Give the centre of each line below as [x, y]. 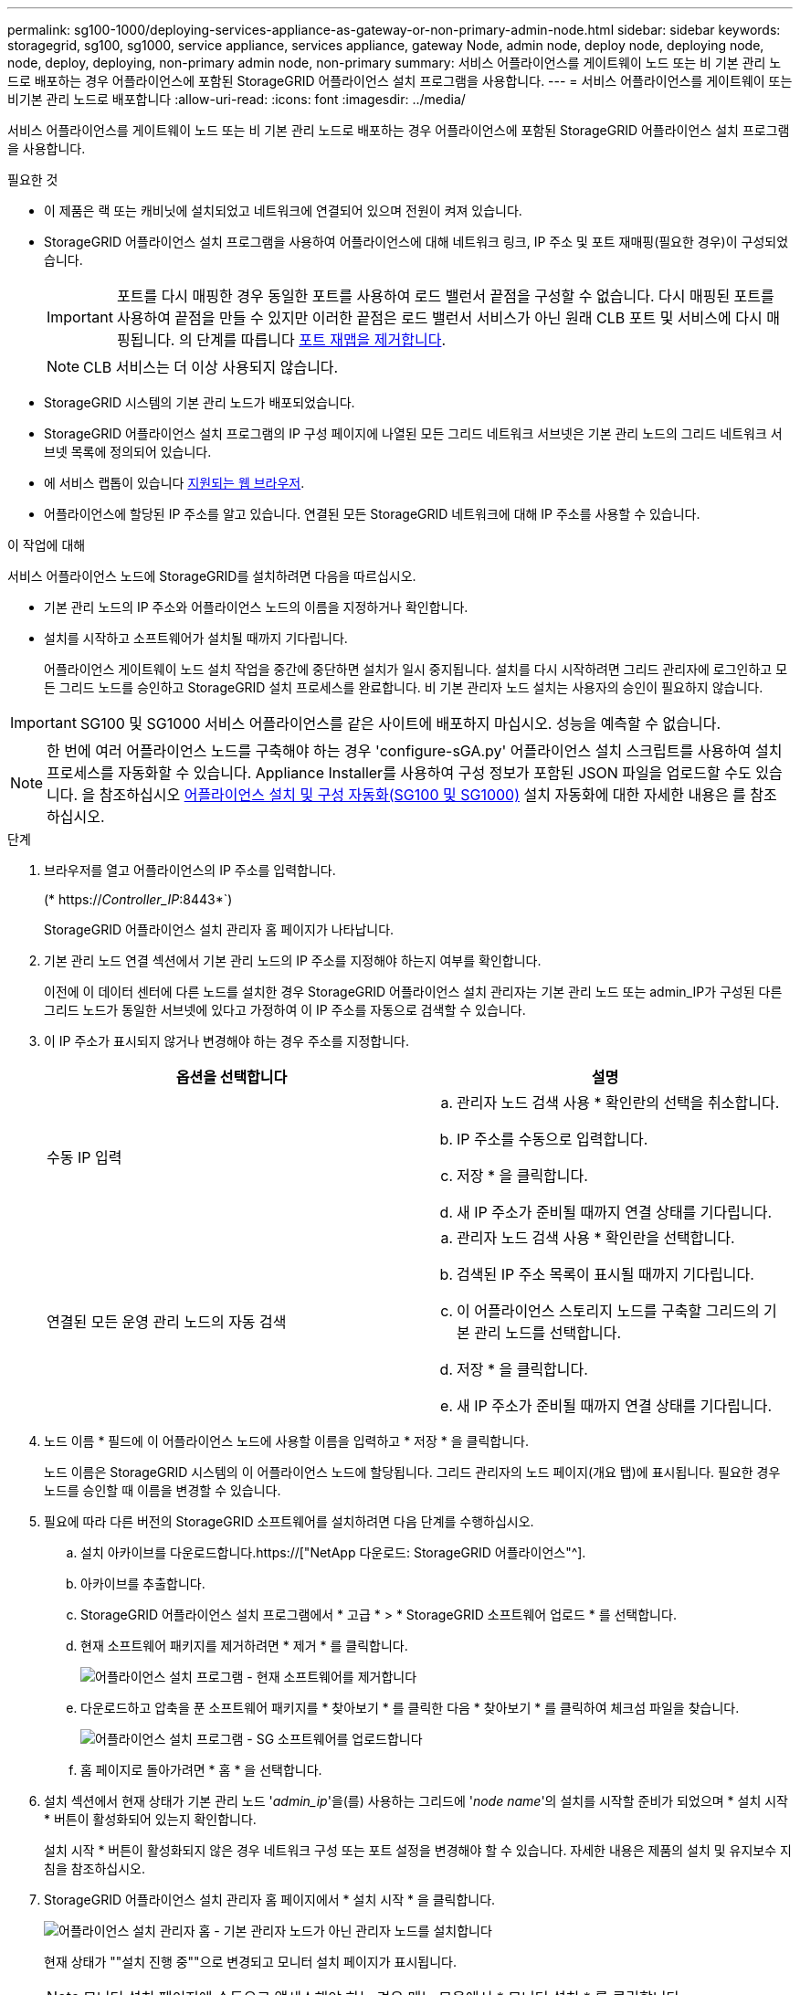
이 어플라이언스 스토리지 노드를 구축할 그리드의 [608, 1311]
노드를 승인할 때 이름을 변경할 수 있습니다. [163, 1490]
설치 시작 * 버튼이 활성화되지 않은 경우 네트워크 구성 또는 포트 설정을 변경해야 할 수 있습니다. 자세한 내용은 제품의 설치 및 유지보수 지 [418, 1850]
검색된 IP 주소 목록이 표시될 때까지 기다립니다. [605, 1274]
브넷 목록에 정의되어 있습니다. [128, 452]
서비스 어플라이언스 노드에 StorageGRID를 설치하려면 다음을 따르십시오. [212, 576]
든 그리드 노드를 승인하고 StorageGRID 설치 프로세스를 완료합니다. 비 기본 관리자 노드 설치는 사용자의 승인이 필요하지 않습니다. [404, 687]
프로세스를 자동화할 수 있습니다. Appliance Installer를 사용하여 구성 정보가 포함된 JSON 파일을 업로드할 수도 [399, 773]
